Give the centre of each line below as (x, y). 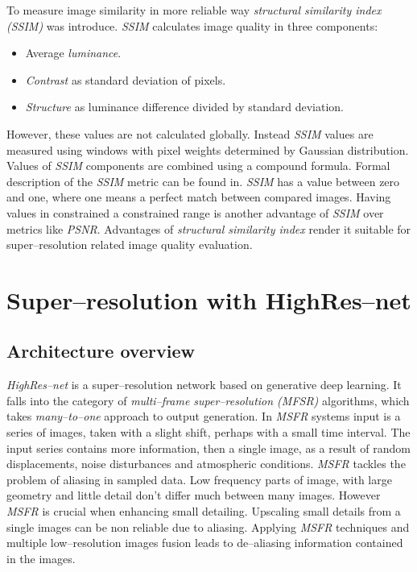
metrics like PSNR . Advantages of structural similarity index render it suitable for (209, 228)
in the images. (41, 558)
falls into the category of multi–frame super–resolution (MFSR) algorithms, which (208, 400)
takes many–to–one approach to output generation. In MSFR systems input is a (204, 416)
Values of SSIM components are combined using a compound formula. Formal (198, 166)
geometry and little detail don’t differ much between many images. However (194, 495)
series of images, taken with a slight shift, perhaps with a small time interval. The (208, 432)
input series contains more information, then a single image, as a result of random (208, 448)
